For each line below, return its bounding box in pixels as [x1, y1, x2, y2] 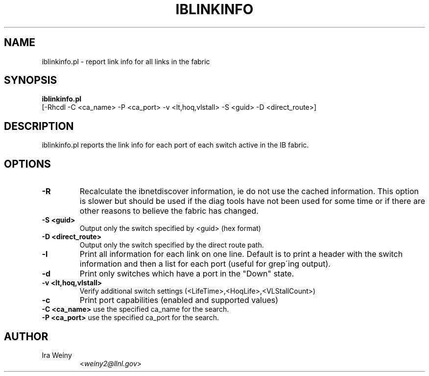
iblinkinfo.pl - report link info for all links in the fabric [42, 57, 210, 66]
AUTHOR [4, 330, 48, 343]
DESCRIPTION [4, 120, 74, 132]
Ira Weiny [42, 351, 72, 359]
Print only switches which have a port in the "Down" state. [79, 269, 294, 279]
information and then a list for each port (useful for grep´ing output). [79, 259, 331, 269]
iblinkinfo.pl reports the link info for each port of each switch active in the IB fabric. [42, 141, 309, 150]
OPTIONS [4, 157, 51, 170]
